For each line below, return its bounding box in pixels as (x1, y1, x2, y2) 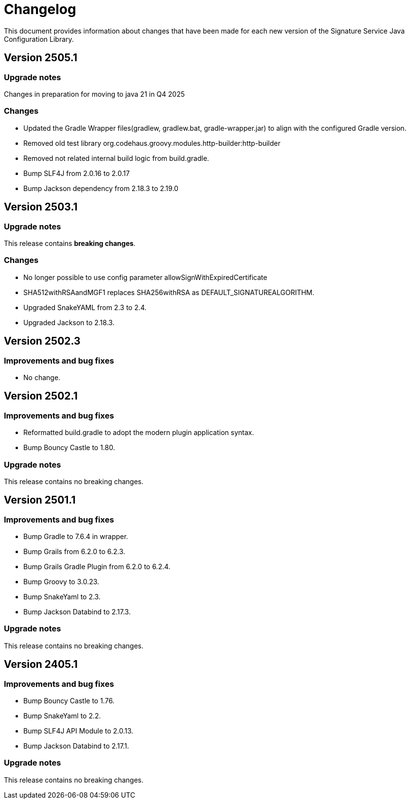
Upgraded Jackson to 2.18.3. (23, 318, 115, 327)
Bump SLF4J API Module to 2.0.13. (23, 727, 134, 735)
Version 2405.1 (4, 658, 78, 671)
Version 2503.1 (4, 201, 78, 213)
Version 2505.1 (4, 52, 78, 64)
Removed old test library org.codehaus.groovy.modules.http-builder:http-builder (23, 139, 281, 147)
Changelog (4, 1, 76, 17)
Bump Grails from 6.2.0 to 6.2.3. (23, 547, 125, 556)
